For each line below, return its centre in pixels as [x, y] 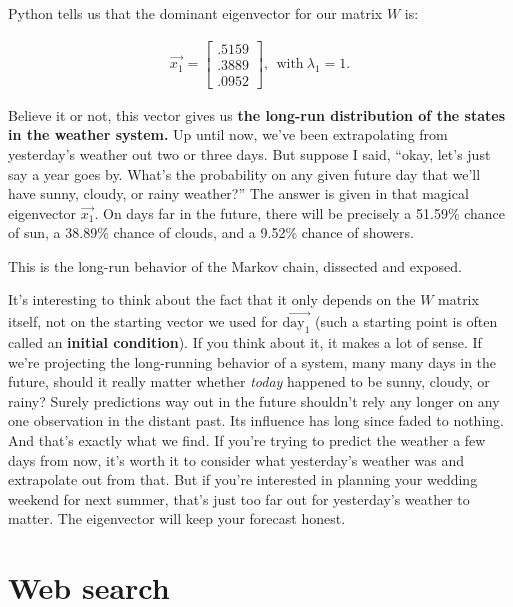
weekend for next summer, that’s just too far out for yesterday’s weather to [239, 498]
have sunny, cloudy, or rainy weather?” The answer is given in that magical [238, 193]
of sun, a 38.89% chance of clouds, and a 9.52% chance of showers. [211, 232]
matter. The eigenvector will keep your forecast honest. [177, 518]
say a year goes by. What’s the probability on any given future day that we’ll [244, 173]
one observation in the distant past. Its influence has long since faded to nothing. [256, 420]
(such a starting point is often [406, 321]
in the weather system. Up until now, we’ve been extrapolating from [228, 134]
